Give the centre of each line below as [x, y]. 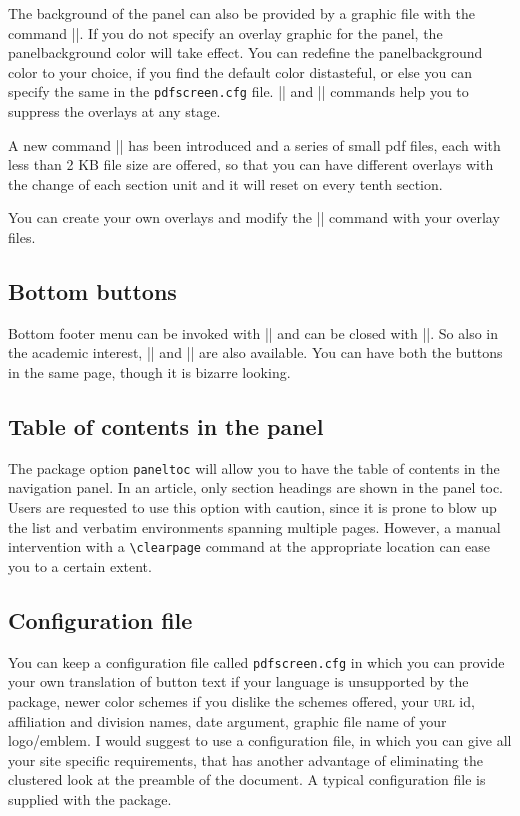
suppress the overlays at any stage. [114, 111]
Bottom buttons [92, 290]
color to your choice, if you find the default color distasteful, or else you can [240, 71]
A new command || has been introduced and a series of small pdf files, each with [254, 144]
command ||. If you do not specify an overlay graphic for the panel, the [225, 32]
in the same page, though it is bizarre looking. [149, 371]
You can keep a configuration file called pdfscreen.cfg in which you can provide [256, 661]
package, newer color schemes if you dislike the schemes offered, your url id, [241, 700]
